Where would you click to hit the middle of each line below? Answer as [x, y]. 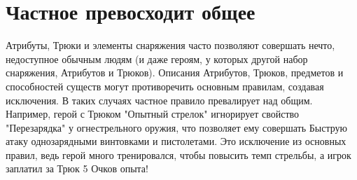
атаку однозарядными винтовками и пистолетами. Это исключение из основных [176, 141]
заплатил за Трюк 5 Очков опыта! [77, 168]
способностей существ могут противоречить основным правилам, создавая [165, 86]
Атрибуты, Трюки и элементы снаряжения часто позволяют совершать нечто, [170, 45]
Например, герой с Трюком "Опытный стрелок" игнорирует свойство [153, 114]
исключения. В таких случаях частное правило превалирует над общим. [159, 100]
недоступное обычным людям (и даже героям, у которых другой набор [157, 58]
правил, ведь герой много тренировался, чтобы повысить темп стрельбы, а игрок [178, 154]
